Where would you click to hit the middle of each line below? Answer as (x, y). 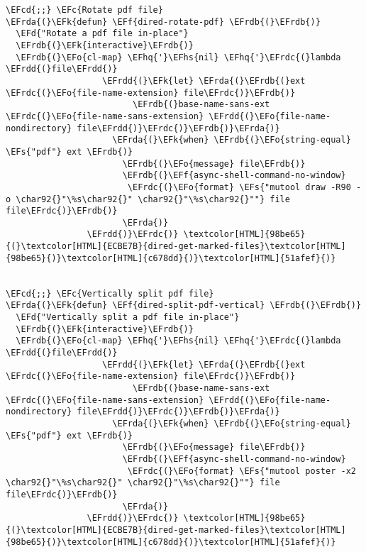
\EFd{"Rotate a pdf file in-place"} (102, 34)
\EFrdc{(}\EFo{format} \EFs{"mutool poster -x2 (242, 471)
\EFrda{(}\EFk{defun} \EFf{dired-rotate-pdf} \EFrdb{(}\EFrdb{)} (163, 22)
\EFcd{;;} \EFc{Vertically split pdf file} (110, 293)
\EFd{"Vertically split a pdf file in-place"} (128, 318)
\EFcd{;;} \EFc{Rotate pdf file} (84, 10)
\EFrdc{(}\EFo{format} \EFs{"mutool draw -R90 (239, 187)
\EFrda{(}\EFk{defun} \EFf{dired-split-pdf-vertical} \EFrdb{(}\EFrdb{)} (184, 305)
